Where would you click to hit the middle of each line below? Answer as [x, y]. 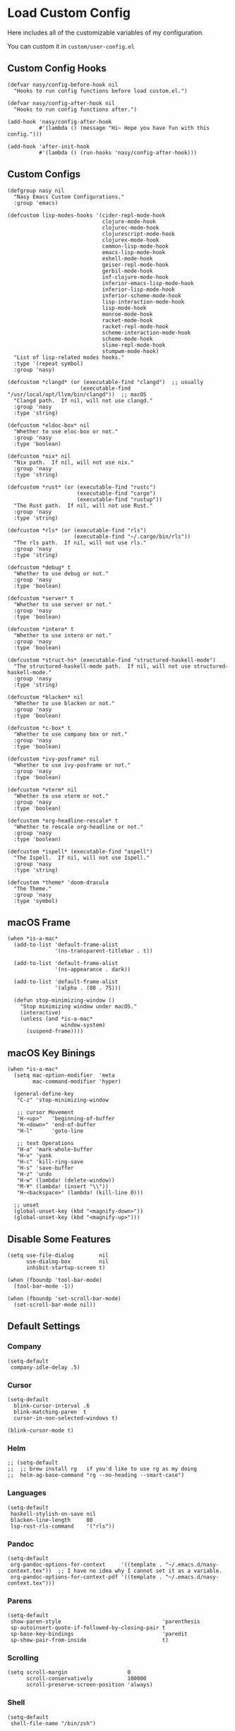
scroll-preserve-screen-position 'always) [89, 1685]
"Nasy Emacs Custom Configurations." [69, 197]
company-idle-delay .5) [45, 1367]
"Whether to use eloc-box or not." [66, 431]
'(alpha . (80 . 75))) [88, 988]
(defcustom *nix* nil [39, 456]
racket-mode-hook [127, 320]
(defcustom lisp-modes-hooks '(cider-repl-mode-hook [86, 215]
